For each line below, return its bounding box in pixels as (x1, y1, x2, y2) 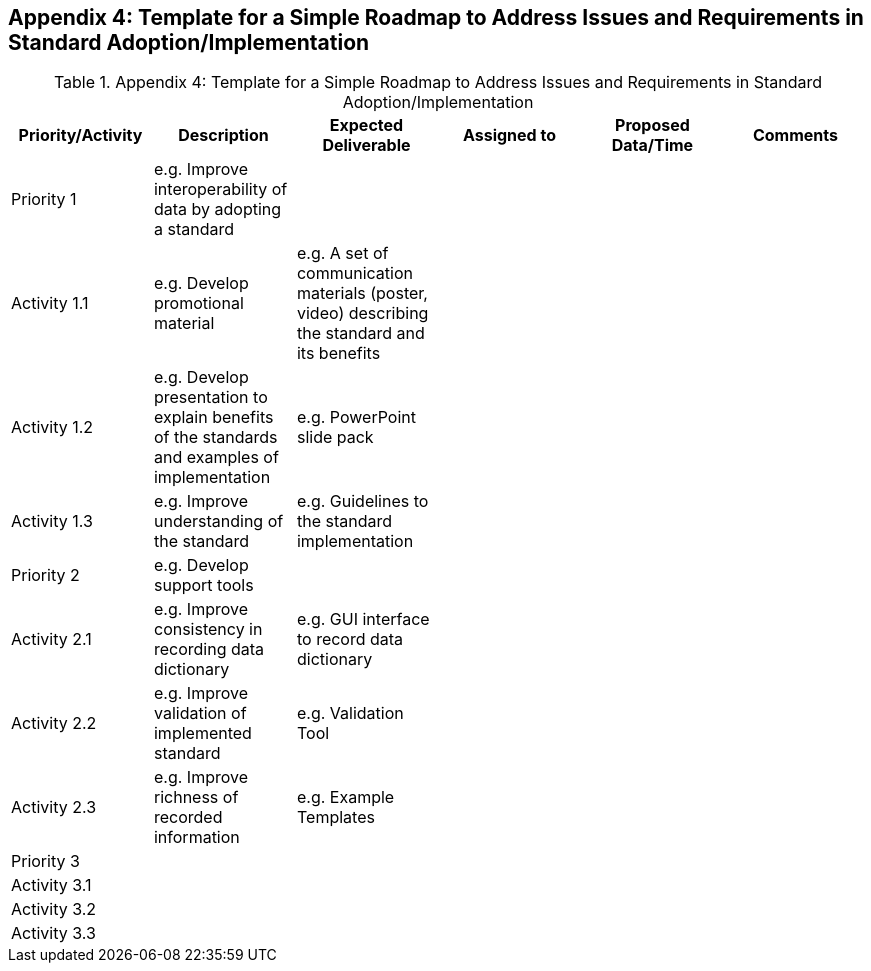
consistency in (153, 619, 263, 640)
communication (296, 263, 413, 284)
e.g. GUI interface (296, 609, 430, 630)
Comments (752, 125, 838, 146)
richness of (153, 787, 239, 808)
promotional (153, 293, 244, 314)
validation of (153, 703, 247, 724)
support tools (153, 575, 254, 596)
